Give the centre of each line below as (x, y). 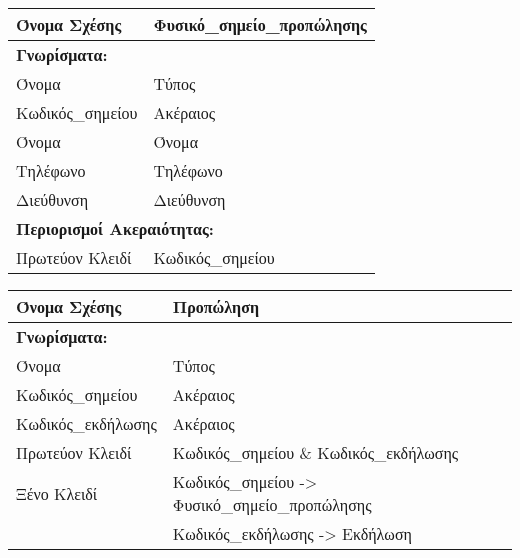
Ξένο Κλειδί (57, 493)
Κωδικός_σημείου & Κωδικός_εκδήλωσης (315, 452)
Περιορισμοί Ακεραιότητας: (115, 228)
